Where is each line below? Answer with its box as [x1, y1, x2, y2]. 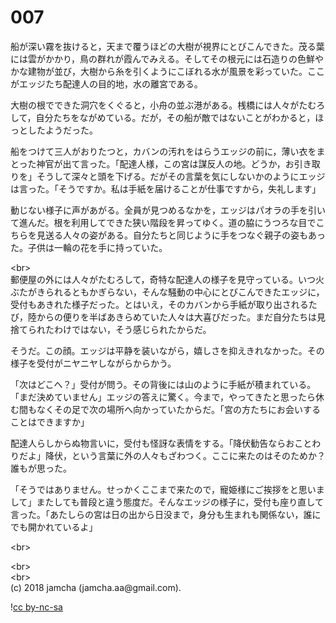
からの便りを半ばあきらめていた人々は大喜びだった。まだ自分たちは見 [36, 311, 326, 323]
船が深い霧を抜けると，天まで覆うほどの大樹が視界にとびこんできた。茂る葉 [10, 40, 325, 52]
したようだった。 [27, 124, 98, 136]
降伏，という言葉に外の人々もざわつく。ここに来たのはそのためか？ [44, 449, 326, 461]
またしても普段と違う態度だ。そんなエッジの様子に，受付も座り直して [36, 496, 324, 508]
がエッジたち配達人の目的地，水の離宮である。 [10, 77, 203, 90]
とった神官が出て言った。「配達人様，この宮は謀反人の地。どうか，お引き [10, 157, 312, 170]
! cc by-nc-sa [10, 601, 63, 613]
